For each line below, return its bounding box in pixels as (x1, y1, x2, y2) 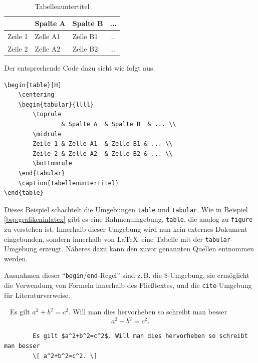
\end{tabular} (18, 169, 65, 177)
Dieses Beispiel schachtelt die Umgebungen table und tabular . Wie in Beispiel (4, 204, 248, 214)
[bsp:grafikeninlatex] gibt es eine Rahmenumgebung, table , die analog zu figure (4, 214, 253, 224)
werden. (4, 253, 28, 263)
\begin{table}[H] (4, 81, 62, 89)
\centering (18, 91, 55, 99)
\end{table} (4, 189, 44, 197)
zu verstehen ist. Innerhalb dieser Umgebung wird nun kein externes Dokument (4, 224, 247, 234)
